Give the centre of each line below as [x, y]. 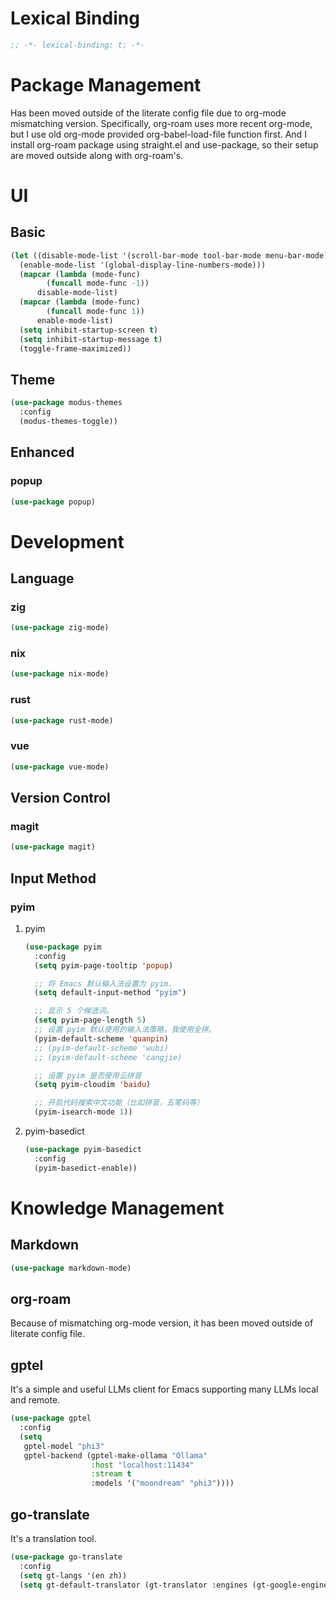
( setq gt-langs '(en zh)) [73, 1575]
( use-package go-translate [66, 1557]
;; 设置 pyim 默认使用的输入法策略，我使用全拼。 [125, 1030]
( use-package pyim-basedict [83, 1150]
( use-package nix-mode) [60, 674]
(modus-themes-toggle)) [68, 421]
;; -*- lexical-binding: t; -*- [77, 45]
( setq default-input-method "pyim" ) [110, 993]
